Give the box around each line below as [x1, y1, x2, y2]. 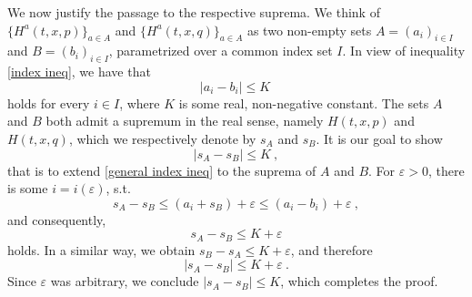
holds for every [7, 93, 90, 112]
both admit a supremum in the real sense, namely [45, 111, 324, 130]
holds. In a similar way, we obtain [7, 240, 196, 259]
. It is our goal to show [316, 128, 443, 148]
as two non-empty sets [246, 20, 372, 39]
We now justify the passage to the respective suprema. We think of [7, 3, 380, 21]
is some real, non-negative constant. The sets [178, 93, 429, 112]
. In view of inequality [342, 41, 466, 60]
